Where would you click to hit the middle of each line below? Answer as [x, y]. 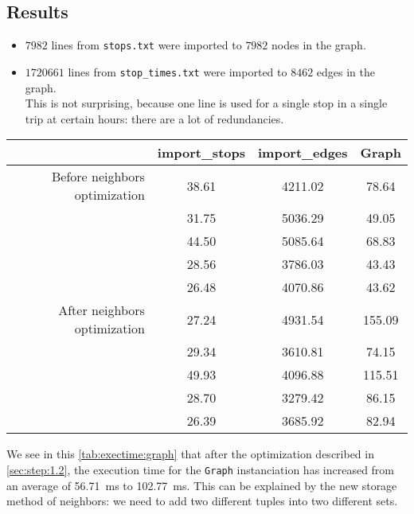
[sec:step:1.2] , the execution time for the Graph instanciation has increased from [201, 469]
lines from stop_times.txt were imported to [178, 71]
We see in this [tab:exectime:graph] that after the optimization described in [190, 454]
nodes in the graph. [319, 45]
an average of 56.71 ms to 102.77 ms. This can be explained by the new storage [202, 485]
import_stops [201, 153]
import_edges [303, 153]
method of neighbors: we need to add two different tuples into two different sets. [202, 501]
